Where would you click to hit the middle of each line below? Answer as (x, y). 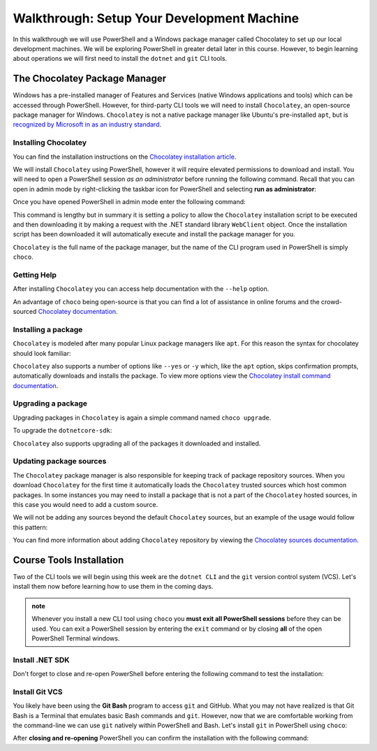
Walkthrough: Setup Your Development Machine (156, 18)
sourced (25, 311)
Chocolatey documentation (77, 311)
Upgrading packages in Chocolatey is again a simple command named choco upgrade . (142, 417)
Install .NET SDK (41, 659)
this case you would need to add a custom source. (86, 504)
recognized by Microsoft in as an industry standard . (87, 124)
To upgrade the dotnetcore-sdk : (62, 431)
